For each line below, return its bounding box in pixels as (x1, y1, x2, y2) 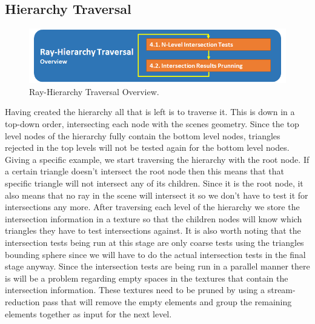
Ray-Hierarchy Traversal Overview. (29, 85, 159, 98)
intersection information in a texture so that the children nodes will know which (5, 212, 302, 225)
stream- (267, 283, 296, 296)
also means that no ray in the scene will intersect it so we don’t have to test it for (5, 188, 308, 201)
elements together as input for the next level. (5, 307, 172, 320)
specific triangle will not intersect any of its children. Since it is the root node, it (5, 176, 303, 189)
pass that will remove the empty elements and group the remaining (42, 295, 292, 308)
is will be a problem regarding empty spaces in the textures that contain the (5, 271, 288, 284)
